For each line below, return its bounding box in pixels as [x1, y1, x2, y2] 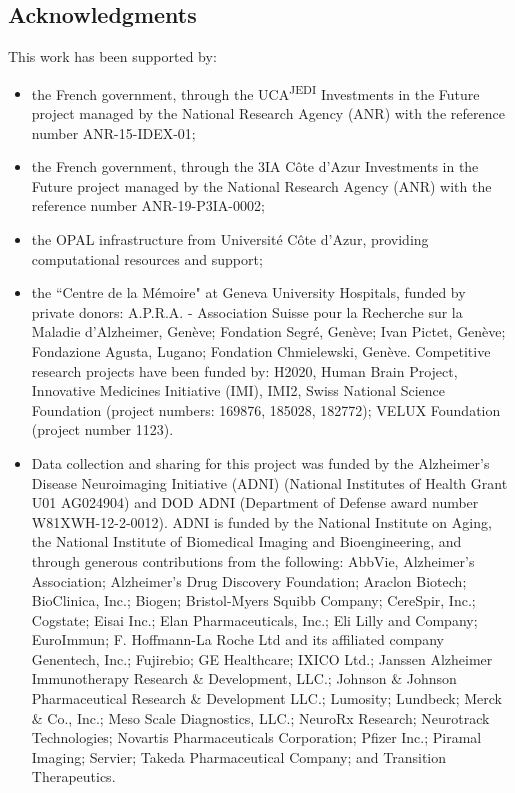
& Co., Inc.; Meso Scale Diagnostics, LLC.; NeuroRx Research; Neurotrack [31, 707, 490, 728]
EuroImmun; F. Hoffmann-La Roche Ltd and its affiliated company [31, 629, 444, 650]
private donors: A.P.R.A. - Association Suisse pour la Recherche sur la [31, 301, 463, 322]
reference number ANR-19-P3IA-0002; [31, 195, 265, 216]
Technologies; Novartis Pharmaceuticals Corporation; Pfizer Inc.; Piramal [31, 727, 482, 748]
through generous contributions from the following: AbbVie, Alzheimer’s [31, 550, 475, 571]
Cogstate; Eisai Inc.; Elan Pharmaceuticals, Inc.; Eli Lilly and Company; [31, 609, 478, 630]
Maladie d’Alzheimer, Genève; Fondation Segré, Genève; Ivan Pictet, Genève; [31, 321, 506, 342]
